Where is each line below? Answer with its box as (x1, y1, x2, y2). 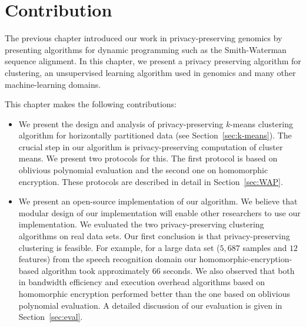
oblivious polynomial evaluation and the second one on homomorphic (18, 164, 268, 176)
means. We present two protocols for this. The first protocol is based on (18, 152, 278, 164)
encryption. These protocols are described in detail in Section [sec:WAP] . (18, 175, 283, 187)
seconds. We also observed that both (163, 264, 295, 276)
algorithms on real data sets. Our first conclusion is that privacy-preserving (18, 230, 290, 242)
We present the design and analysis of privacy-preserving (18, 117, 224, 130)
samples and (242, 241, 287, 253)
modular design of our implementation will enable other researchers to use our (18, 206, 301, 219)
